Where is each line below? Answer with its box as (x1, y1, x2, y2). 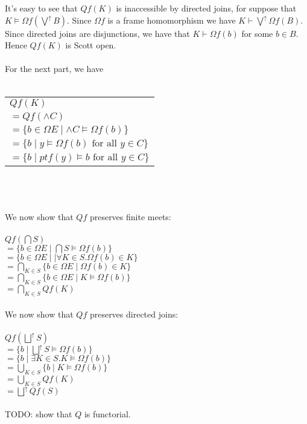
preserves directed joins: (89, 307, 179, 320)
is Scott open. (65, 39, 116, 51)
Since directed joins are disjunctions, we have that (5, 27, 190, 39)
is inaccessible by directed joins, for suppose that (116, 2, 297, 14)
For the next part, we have (5, 62, 104, 75)
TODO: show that (5, 407, 72, 420)
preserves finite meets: (89, 210, 171, 223)
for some (241, 27, 273, 39)
